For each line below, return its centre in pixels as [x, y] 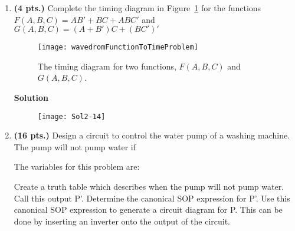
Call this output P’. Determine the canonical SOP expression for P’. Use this [152, 198]
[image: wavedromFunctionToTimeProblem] [118, 47]
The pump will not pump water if [75, 146]
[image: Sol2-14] [71, 116]
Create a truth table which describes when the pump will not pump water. [149, 187]
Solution [31, 98]
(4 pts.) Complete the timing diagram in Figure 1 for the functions [137, 8]
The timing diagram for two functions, [107, 66]
